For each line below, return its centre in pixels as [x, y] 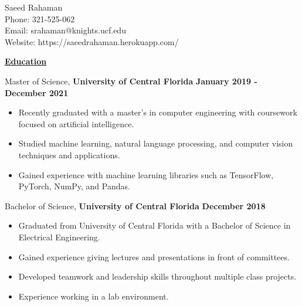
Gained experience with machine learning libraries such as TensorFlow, [146, 174]
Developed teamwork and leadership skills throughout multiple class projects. [157, 276]
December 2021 [37, 92]
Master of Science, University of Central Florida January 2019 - [131, 81]
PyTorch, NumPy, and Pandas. [74, 186]
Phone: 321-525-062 [40, 18]
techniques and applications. [69, 154]
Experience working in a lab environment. [94, 296]
